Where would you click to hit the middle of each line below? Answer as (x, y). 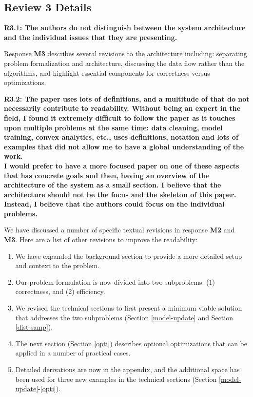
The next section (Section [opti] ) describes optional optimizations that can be (131, 343)
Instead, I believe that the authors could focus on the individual (114, 204)
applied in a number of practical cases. (73, 353)
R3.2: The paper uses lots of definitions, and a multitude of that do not (127, 98)
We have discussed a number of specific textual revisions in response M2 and (119, 230)
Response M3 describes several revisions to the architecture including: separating (126, 53)
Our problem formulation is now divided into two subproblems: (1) (115, 282)
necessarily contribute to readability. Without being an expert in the (122, 108)
